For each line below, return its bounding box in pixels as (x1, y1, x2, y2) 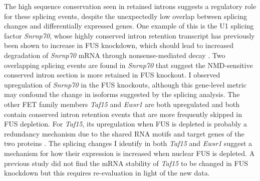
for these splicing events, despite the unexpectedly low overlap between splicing (4, 10, 247, 21)
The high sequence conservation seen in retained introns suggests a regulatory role (4, 1, 256, 11)
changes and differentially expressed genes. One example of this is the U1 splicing (4, 20, 254, 31)
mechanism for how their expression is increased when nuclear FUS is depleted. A (4, 147, 255, 158)
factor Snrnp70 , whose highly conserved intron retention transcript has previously (4, 30, 255, 40)
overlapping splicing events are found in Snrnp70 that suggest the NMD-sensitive (4, 59, 253, 70)
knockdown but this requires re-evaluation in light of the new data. (4, 167, 210, 178)
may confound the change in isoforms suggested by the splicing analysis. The (4, 89, 240, 99)
